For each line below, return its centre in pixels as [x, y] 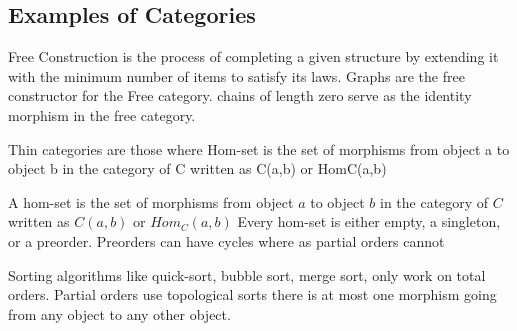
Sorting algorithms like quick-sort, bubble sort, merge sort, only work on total [247, 274]
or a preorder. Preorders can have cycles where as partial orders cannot [226, 240]
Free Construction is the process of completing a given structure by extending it [253, 56]
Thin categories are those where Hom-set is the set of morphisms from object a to [259, 148]
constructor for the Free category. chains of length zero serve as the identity [240, 95]
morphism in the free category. [102, 114]
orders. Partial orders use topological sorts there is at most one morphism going [252, 294]
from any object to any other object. [119, 313]
